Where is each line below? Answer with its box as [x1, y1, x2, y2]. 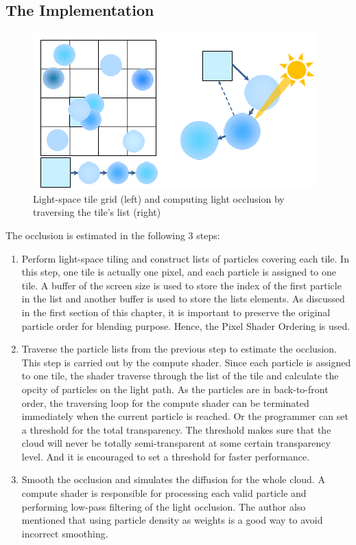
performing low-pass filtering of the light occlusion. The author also [21, 499, 306, 513]
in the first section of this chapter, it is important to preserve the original [21, 304, 331, 319]
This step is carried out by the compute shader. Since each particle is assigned [21, 355, 351, 369]
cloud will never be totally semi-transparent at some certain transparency [21, 436, 331, 450]
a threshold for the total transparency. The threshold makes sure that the [21, 422, 331, 436]
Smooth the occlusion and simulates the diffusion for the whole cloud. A [21, 472, 325, 487]
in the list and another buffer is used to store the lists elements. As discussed [21, 291, 345, 306]
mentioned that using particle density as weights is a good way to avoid [21, 513, 323, 527]
